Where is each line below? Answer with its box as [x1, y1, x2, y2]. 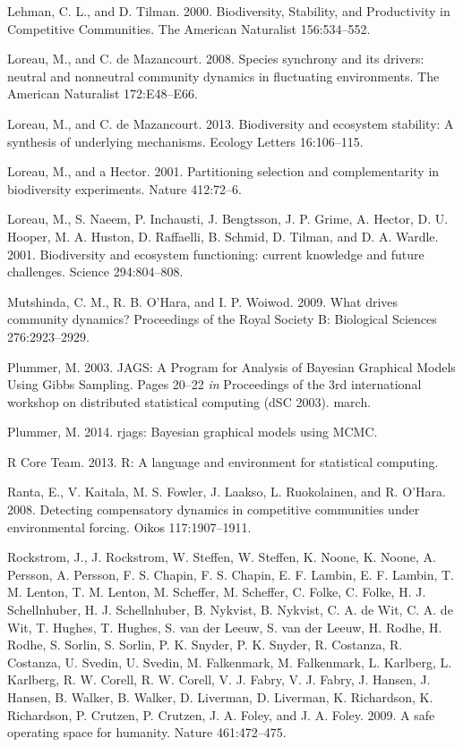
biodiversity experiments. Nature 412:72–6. [7, 179, 243, 198]
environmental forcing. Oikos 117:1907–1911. [7, 517, 252, 536]
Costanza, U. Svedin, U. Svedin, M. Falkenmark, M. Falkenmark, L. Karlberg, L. [7, 652, 452, 671]
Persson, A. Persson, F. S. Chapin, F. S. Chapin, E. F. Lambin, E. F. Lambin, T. [7, 564, 455, 583]
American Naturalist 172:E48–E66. [7, 84, 198, 103]
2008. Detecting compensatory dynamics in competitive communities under [7, 500, 420, 519]
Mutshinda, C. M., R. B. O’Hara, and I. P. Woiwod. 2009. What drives [7, 292, 399, 310]
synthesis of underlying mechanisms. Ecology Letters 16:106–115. [7, 132, 364, 150]
